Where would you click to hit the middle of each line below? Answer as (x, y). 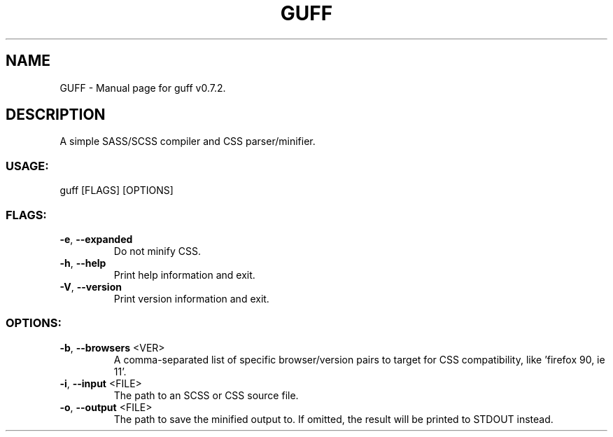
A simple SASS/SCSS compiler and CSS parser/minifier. (188, 141)
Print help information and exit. (184, 275)
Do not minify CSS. (157, 251)
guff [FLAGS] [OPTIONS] (117, 190)
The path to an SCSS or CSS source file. (206, 395)
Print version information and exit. (191, 298)
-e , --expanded (96, 239)
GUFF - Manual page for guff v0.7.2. (143, 88)
